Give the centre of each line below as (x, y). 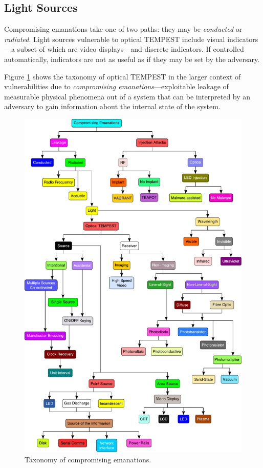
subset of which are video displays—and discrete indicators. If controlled (130, 49)
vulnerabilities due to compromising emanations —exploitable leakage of (116, 86)
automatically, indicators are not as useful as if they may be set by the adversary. (132, 59)
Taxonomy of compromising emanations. (88, 459)
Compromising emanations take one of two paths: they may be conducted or (123, 29)
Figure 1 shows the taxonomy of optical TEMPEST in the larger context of (123, 76)
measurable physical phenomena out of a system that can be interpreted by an (127, 96)
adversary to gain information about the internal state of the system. (112, 106)
